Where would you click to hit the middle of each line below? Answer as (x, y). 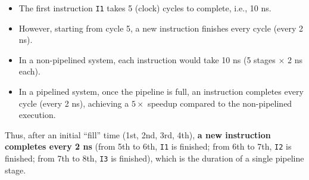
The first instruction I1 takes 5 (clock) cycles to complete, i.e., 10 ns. (145, 8)
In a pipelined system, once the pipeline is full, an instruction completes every (161, 91)
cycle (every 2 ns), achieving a (74, 103)
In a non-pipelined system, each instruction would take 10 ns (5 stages (147, 59)
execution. (37, 115)
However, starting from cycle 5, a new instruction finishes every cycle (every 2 (161, 28)
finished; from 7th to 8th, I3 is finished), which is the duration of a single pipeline (154, 158)
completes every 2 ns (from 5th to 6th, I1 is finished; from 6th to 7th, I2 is (148, 146)
